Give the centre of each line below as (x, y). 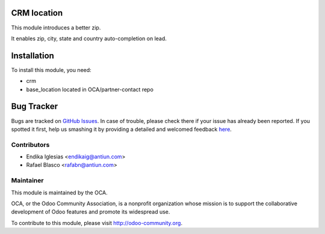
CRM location (37, 13)
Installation (32, 55)
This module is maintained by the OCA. (59, 193)
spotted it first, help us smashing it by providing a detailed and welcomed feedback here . (121, 129)
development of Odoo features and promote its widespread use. (91, 212)
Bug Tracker (35, 106)
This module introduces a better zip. (56, 28)
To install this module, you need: (51, 70)
